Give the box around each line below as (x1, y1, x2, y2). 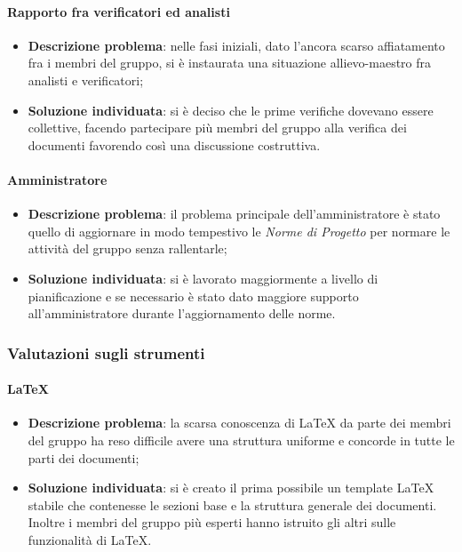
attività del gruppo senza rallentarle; (28, 239, 227, 258)
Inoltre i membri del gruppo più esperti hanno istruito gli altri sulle (28, 513, 396, 532)
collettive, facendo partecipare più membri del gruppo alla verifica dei (28, 118, 407, 137)
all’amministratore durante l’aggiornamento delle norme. (28, 304, 336, 323)
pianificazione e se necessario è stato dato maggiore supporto (28, 286, 359, 305)
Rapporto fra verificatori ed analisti (7, 2, 230, 20)
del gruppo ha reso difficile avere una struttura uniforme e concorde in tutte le (28, 430, 455, 449)
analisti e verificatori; (28, 70, 144, 89)
